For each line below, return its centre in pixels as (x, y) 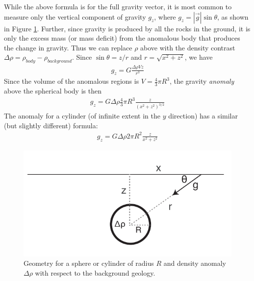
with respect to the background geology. (95, 272)
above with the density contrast (188, 47)
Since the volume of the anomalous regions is (72, 81)
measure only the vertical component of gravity (75, 16)
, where (165, 16)
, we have (199, 57)
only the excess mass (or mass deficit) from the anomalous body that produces (122, 38)
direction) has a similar (203, 116)
